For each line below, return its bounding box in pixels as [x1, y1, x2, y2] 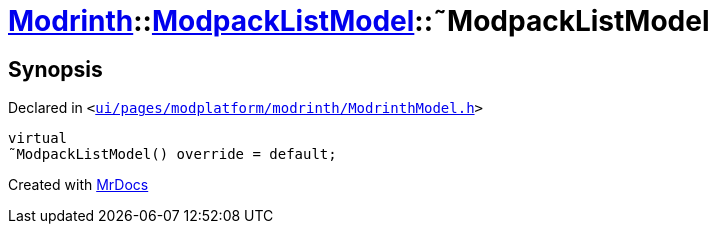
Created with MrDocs [8, 176, 149, 194]
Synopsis [8, 56, 103, 82]
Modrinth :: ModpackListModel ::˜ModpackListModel [8, 4, 710, 38]
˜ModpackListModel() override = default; [8, 146, 337, 163]
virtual [8, 130, 68, 147]
